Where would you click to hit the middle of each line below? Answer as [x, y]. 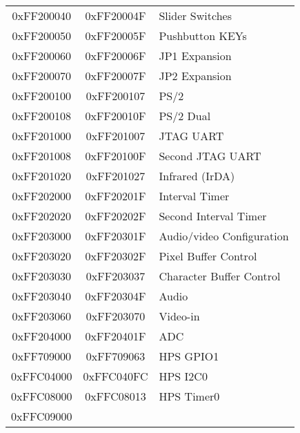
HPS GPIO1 [189, 356]
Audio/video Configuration [224, 236]
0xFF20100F [116, 156]
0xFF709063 [116, 356]
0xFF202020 [41, 216]
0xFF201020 [41, 176]
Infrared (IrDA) [197, 176]
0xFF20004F [116, 16]
